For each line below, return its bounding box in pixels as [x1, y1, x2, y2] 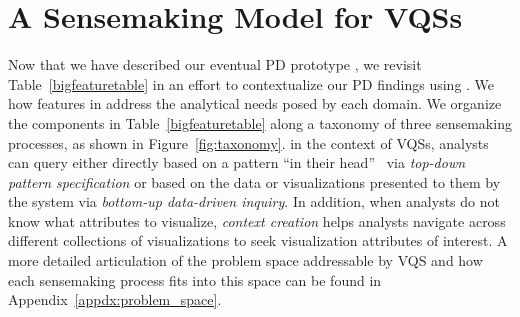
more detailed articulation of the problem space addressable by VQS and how [8, 250, 483, 271]
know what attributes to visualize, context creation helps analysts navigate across [8, 210, 506, 231]
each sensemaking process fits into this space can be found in [8, 269, 382, 290]
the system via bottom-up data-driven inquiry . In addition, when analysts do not [8, 191, 500, 212]
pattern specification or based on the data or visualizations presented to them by [8, 171, 501, 192]
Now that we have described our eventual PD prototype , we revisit [8, 54, 422, 75]
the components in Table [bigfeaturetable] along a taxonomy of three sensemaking [8, 112, 512, 133]
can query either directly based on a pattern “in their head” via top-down [8, 152, 466, 173]
